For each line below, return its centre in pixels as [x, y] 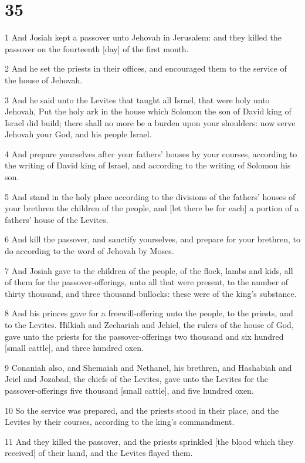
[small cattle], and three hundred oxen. [74, 348]
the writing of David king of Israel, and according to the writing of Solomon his [148, 165]
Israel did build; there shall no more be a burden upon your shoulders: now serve [150, 122]
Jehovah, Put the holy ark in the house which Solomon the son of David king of [148, 111]
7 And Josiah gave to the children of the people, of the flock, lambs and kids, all [149, 270]
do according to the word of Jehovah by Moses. [89, 251]
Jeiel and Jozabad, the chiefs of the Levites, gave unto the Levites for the [137, 379]
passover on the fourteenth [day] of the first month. [97, 48]
